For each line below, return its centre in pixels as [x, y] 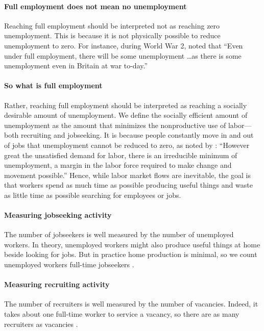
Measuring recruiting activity [57, 284]
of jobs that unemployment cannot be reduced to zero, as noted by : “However [127, 145]
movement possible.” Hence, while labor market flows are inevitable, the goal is [127, 175]
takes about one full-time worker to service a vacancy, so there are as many [122, 314]
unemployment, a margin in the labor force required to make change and [118, 165]
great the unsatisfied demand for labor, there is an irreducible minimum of [121, 155]
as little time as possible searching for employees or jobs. [93, 195]
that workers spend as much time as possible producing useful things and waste [128, 185]
